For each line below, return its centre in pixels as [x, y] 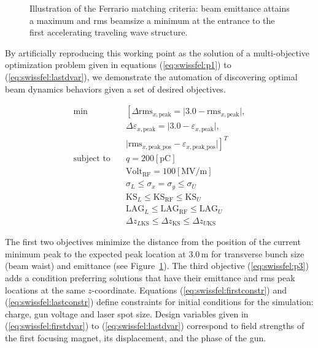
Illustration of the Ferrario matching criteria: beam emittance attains [160, 8]
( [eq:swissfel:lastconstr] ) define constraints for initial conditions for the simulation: [159, 302]
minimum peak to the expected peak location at [95, 253]
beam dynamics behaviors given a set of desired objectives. [115, 89]
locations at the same [45, 289]
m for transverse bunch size [253, 253]
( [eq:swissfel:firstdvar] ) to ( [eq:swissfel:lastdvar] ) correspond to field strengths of [155, 326]
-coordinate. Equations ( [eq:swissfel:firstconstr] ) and [189, 289]
